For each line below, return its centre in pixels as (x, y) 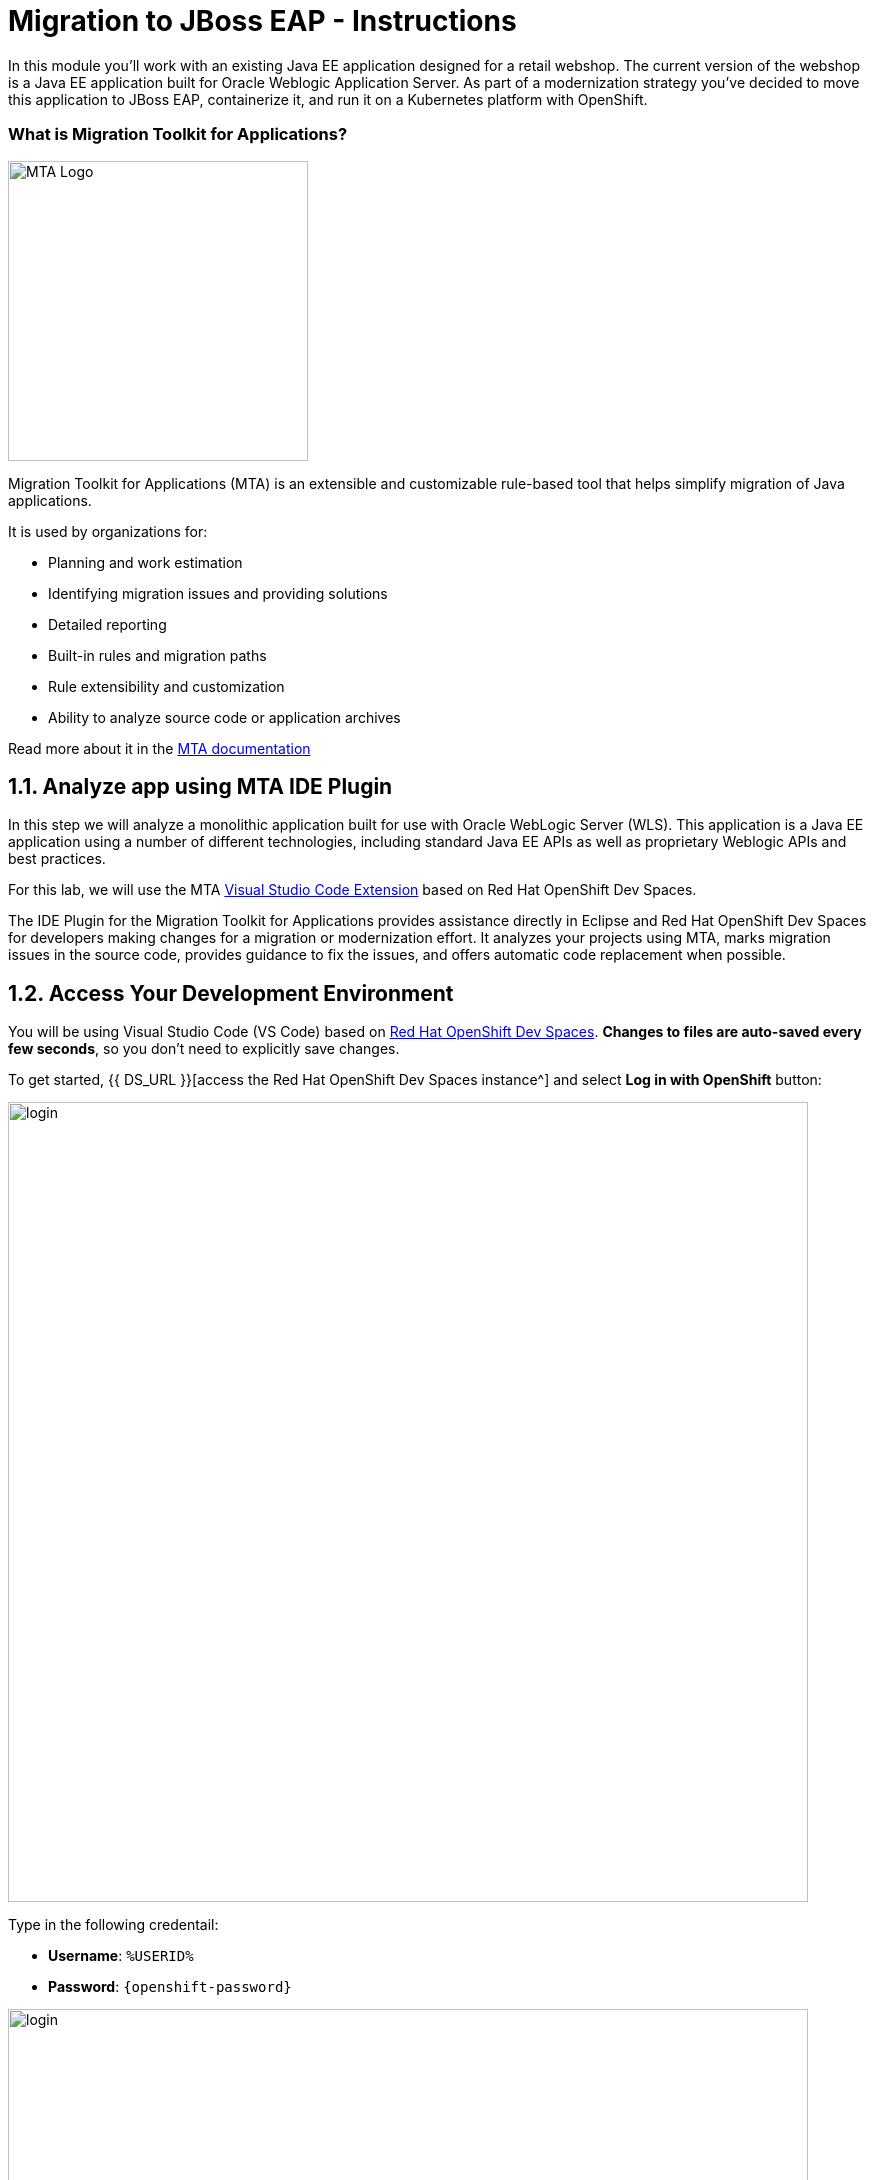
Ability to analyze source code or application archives (224, 717)
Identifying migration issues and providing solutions (218, 593)
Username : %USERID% (121, 1956)
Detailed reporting (107, 624)
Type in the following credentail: (113, 1925)
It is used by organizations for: (108, 531)
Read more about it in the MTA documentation (159, 748)
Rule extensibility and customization (166, 686)
